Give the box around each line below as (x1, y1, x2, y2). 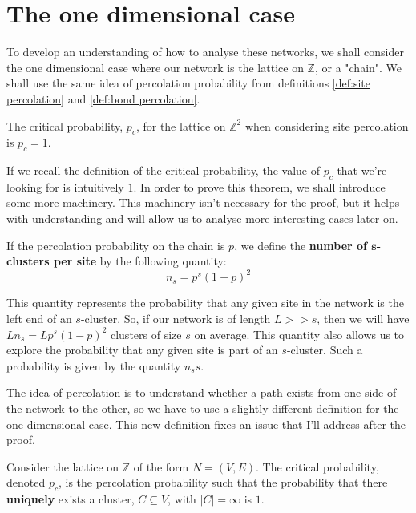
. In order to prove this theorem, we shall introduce (133, 178, 386, 195)
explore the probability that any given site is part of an (6, 341, 278, 358)
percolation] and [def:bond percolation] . (6, 90, 200, 107)
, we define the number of (234, 236, 367, 253)
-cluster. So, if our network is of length (80, 309, 271, 326)
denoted (6, 474, 46, 491)
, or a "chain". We (314, 59, 402, 75)
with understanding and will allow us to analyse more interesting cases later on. (6, 210, 398, 227)
